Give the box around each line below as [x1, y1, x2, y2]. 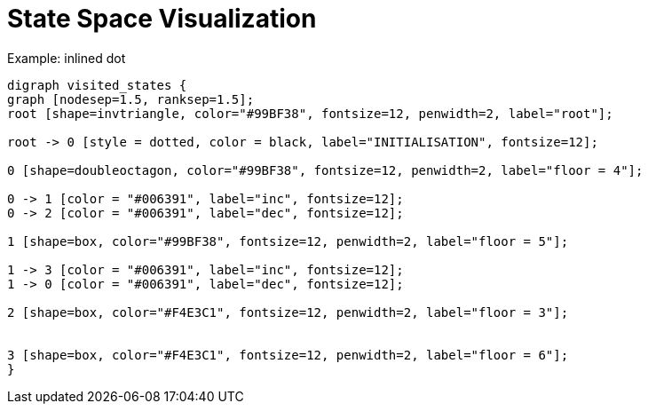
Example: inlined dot [7, 50, 126, 66]
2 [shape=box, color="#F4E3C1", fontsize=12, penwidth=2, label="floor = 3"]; [7, 304, 569, 320]
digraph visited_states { [7, 77, 187, 92]
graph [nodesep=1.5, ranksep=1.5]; [7, 91, 255, 107]
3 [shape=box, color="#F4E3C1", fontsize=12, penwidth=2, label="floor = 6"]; [7, 347, 569, 362]
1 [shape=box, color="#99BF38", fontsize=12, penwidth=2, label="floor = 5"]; [7, 233, 569, 249]
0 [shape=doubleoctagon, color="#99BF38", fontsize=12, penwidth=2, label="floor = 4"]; [7, 162, 644, 178]
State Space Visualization [7, 4, 317, 34]
